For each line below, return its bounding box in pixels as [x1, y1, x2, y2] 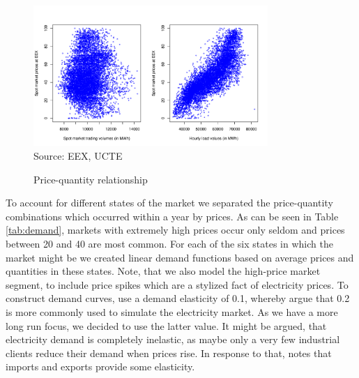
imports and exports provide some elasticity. [6, 359, 195, 374]
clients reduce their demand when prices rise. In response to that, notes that [6, 345, 332, 360]
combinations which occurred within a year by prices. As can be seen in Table [6, 209, 339, 223]
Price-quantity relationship [33, 172, 148, 186]
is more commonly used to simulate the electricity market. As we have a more [6, 305, 338, 319]
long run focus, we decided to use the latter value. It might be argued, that [6, 318, 327, 333]
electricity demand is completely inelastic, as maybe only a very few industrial [6, 332, 340, 347]
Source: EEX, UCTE [33, 149, 123, 163]
